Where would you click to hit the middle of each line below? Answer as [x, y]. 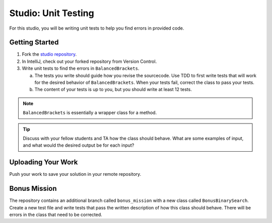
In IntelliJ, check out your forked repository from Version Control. [89, 61]
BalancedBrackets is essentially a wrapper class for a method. [90, 113]
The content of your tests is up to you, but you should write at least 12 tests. [113, 89]
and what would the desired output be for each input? [79, 145]
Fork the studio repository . [49, 54]
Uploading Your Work [44, 162]
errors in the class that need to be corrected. [56, 214]
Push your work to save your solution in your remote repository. [75, 174]
